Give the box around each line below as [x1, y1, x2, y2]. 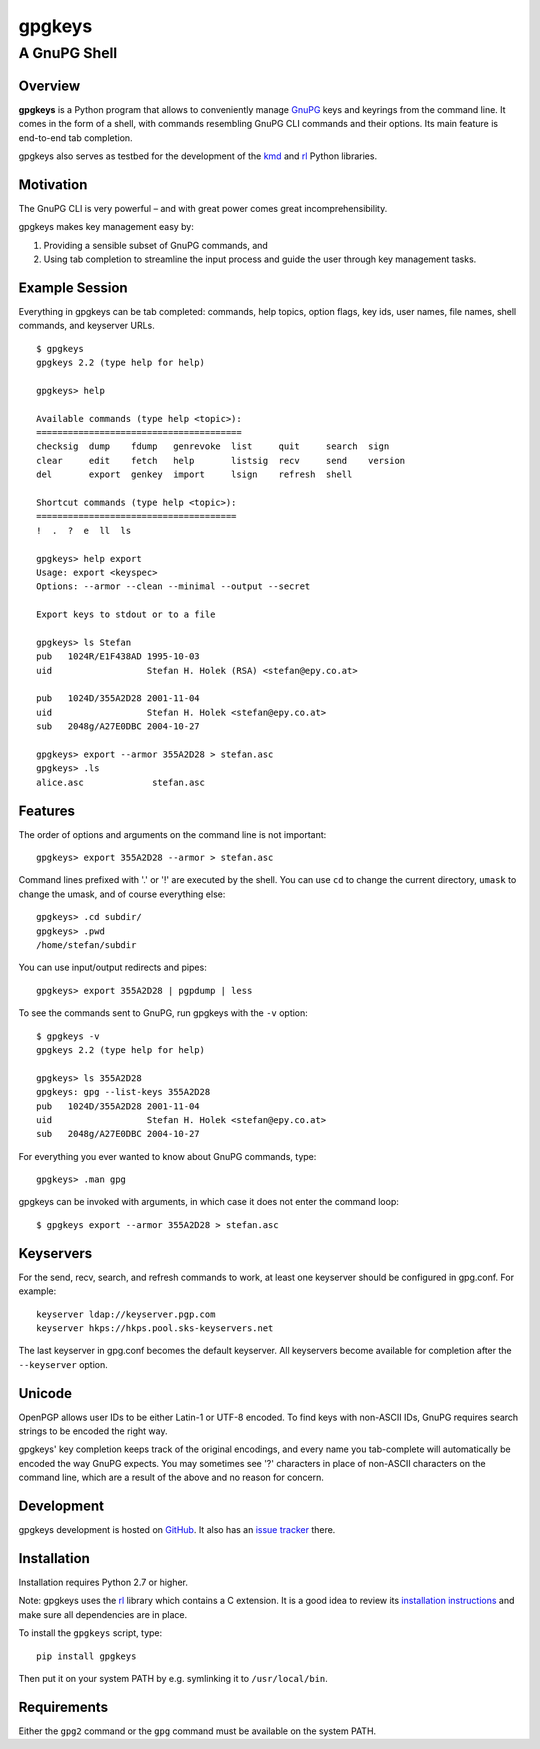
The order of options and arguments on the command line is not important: [18, 828, 327, 840]
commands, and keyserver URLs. [18, 320, 155, 332]
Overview [18, 77, 81, 94]
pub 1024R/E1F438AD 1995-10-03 [36, 651, 200, 662]
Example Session [18, 279, 129, 296]
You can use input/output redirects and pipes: [18, 961, 207, 974]
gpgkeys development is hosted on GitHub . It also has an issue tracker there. [18, 1524, 336, 1536]
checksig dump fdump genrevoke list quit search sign [36, 441, 390, 452]
